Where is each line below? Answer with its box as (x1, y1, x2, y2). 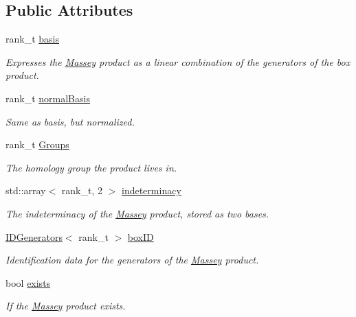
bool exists (5, 275, 51, 290)
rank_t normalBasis (5, 91, 90, 105)
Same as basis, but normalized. (5, 114, 135, 128)
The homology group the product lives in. (5, 160, 177, 174)
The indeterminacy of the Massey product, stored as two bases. (5, 206, 269, 220)
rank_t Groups (5, 137, 69, 152)
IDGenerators (5, 229, 63, 244)
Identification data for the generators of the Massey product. (5, 253, 259, 267)
